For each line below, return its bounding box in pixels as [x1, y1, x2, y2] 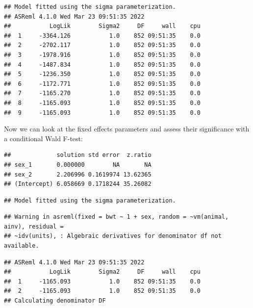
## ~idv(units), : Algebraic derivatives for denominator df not [4, 232, 222, 240]
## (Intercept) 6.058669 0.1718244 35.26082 [4, 180, 152, 188]
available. [4, 242, 39, 250]
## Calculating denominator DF [4, 297, 106, 305]
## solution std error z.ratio [4, 152, 152, 159]
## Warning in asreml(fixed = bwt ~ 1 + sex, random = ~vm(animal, [4, 213, 229, 221]
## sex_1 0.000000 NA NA [4, 161, 152, 168]
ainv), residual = [4, 223, 64, 230]
